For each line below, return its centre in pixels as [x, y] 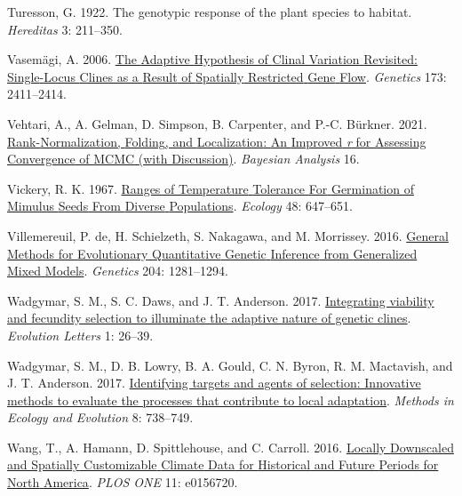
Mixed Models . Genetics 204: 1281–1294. [118, 271]
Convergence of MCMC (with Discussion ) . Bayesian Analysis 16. [183, 159]
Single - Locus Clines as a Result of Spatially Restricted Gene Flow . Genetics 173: [227, 76]
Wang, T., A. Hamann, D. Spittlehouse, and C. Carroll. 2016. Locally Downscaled [231, 447]
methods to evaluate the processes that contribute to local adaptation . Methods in [231, 400]
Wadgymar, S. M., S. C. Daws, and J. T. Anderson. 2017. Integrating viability [221, 300]
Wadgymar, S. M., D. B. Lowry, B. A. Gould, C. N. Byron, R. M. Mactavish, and [230, 365]
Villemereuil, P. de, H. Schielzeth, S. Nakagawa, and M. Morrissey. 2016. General [228, 235]
